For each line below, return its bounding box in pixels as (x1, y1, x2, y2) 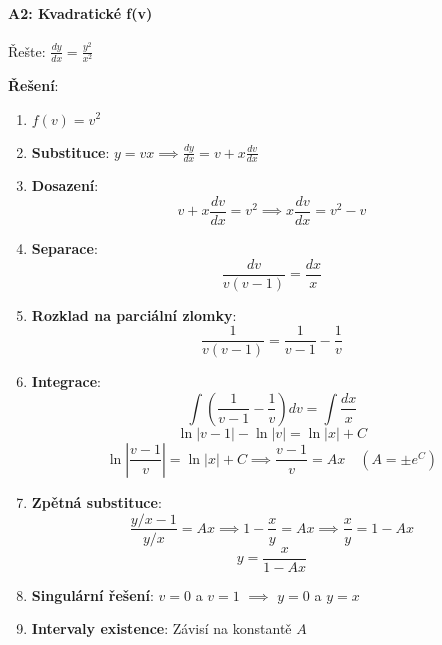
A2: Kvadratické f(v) (8, 2, 153, 23)
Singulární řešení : (31, 584, 154, 605)
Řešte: (8, 40, 46, 61)
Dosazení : (31, 175, 99, 196)
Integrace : (31, 371, 101, 392)
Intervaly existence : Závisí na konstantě (31, 618, 292, 639)
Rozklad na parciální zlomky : (31, 304, 237, 325)
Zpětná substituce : (31, 491, 162, 512)
